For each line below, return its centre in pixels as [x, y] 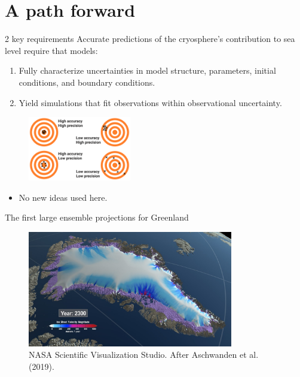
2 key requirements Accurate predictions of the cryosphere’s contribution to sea [150, 39]
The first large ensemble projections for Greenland [97, 217]
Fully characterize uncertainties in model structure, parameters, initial [147, 70]
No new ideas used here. [63, 197]
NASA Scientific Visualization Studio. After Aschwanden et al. [144, 355]
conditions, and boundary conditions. [87, 82]
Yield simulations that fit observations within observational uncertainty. [150, 102]
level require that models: [51, 50]
